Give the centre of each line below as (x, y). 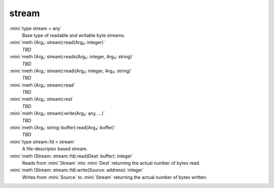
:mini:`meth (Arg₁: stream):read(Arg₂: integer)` (57, 43)
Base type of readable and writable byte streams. (74, 35)
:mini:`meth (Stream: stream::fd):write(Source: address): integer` (77, 170)
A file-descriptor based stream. (55, 149)
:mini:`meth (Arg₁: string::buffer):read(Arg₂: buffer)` (62, 128)
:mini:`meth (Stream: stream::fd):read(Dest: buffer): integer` (71, 156)
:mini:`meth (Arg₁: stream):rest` (42, 99)
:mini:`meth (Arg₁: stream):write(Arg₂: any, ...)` (57, 114)
